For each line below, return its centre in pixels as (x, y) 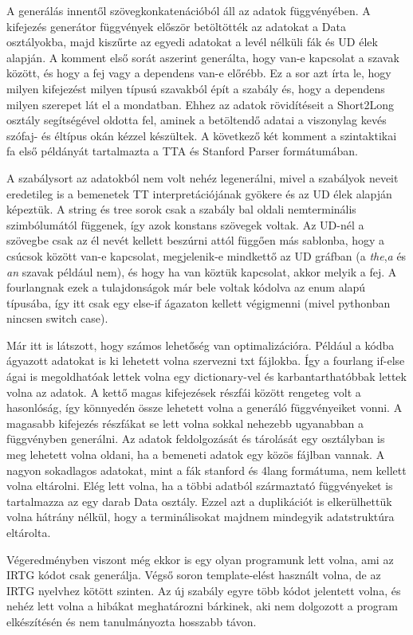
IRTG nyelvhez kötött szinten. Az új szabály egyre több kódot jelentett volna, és (204, 590)
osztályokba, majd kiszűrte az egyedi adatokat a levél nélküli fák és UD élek (192, 42)
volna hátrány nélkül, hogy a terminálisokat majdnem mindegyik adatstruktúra (201, 517)
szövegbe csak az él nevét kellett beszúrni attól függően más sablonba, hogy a (196, 240)
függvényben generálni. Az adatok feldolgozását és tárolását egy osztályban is (196, 439)
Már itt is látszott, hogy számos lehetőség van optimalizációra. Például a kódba (201, 345)
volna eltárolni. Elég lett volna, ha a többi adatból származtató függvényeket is (200, 486)
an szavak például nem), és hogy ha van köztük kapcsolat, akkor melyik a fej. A (202, 271)
